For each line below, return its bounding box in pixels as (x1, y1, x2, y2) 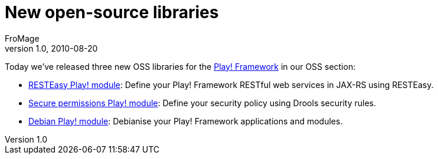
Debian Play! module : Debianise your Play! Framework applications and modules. (28, 116, 343, 126)
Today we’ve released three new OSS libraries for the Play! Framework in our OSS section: (5, 61, 356, 72)
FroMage (5, 33, 40, 43)
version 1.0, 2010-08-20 (5, 43, 98, 53)
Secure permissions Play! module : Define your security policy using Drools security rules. (28, 97, 377, 108)
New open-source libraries (5, 2, 219, 22)
